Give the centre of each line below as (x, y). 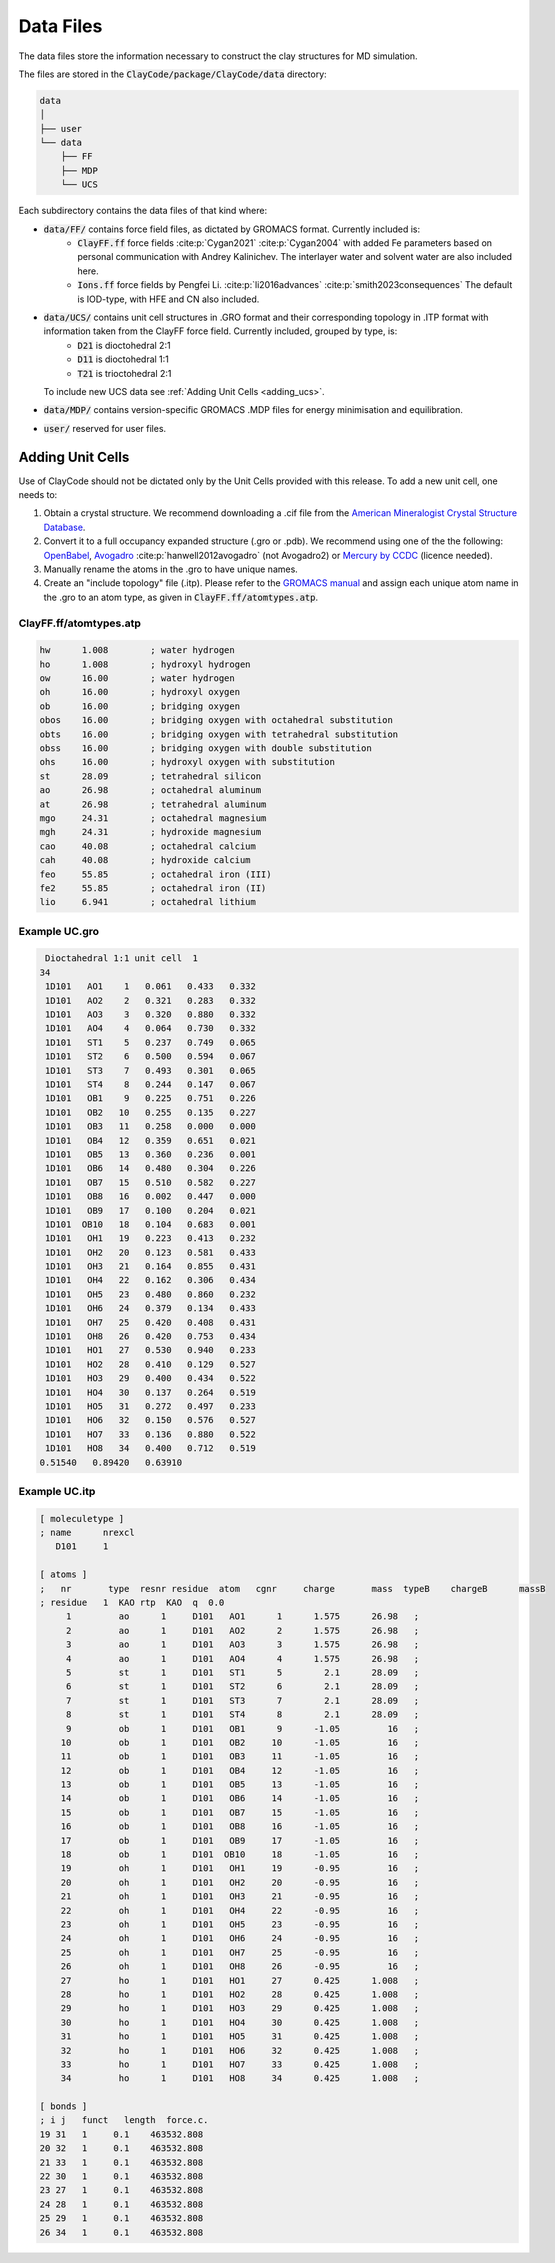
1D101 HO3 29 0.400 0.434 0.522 (151, 1378)
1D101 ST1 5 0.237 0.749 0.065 (151, 1042)
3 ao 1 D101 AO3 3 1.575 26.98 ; (242, 1644)
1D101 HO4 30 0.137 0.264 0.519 (151, 1392)
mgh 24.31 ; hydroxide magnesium (150, 832)
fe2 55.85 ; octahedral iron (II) (153, 888)
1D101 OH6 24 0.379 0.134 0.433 (151, 1308)
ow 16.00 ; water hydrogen (137, 678)
